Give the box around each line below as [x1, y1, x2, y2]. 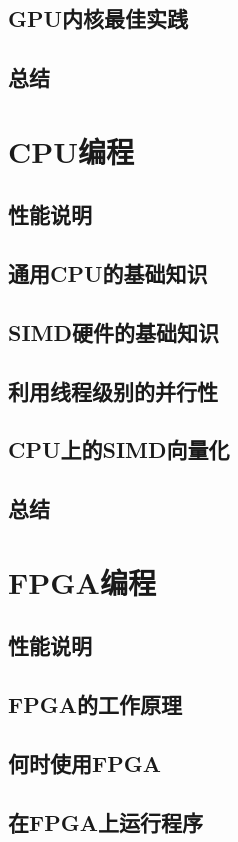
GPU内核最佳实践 [8, 3, 189, 34]
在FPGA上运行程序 [8, 806, 203, 837]
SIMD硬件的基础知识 [8, 316, 220, 347]
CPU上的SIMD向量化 [8, 434, 230, 465]
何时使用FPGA [8, 747, 161, 778]
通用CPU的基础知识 [8, 258, 208, 289]
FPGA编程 [8, 561, 156, 602]
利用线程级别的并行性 [8, 375, 218, 406]
